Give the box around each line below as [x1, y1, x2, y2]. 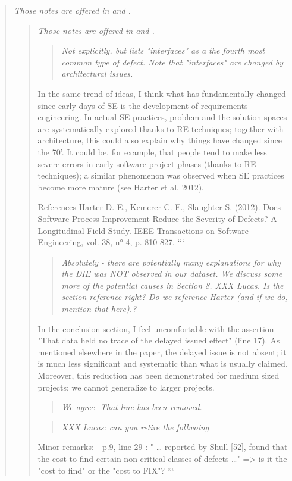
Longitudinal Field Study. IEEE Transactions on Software [37, 224, 249, 236]
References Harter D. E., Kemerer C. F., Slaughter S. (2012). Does [37, 201, 281, 213]
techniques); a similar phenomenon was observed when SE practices [37, 169, 284, 182]
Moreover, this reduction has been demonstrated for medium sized [37, 369, 280, 382]
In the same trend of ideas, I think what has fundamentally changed [37, 87, 286, 99]
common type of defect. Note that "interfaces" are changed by [61, 55, 284, 68]
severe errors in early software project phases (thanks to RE [37, 157, 256, 170]
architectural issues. [61, 67, 133, 80]
